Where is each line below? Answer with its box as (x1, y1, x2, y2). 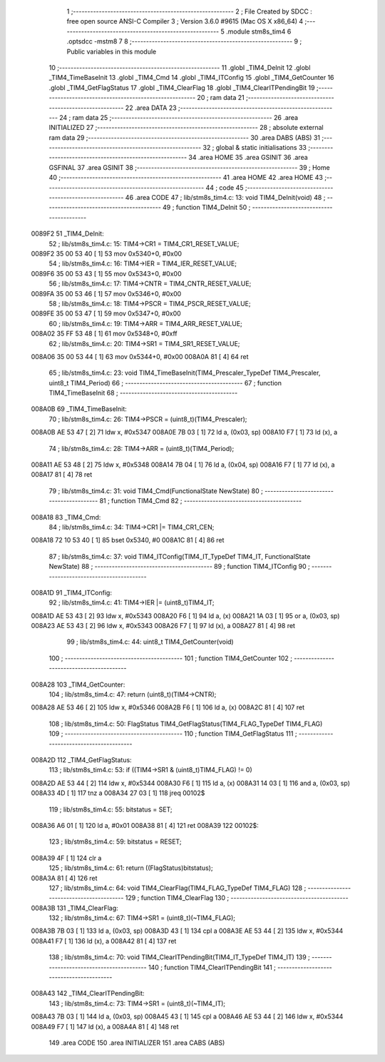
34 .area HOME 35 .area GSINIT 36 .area (188, 153, 308, 162)
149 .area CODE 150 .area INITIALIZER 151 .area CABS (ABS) (48, 1038, 225, 1047)
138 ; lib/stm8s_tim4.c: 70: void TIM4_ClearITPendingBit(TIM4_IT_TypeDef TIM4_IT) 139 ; (48, 953, 310, 961)
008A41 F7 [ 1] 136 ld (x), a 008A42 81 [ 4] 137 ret (31, 936, 177, 945)
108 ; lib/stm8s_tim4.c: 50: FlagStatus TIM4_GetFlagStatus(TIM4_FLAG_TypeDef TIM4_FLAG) (48, 719, 323, 728)
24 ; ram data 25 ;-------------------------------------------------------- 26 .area (59, 113, 299, 121)
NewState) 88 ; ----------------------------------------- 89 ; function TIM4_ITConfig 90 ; (48, 562, 310, 571)
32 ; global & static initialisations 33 (202, 143, 307, 152)
